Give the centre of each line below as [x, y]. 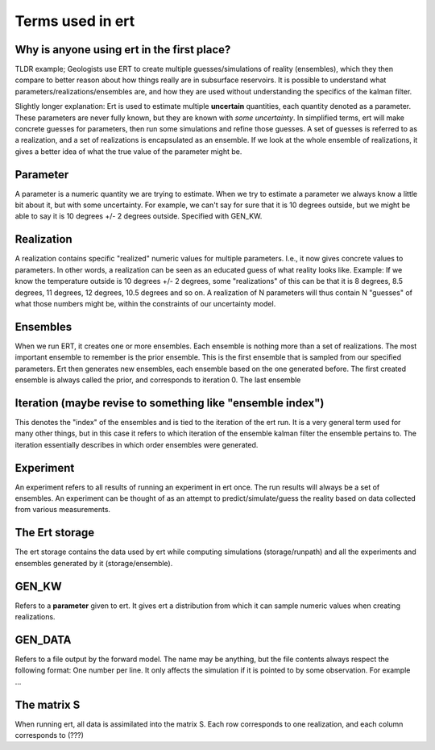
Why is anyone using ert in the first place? [123, 50]
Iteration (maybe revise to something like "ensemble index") [170, 403]
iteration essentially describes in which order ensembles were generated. [137, 444]
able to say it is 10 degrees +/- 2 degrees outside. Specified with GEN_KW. [139, 216]
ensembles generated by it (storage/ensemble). [94, 563]
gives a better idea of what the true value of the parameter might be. [128, 151]
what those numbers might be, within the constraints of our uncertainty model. [145, 303]
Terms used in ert [75, 21]
